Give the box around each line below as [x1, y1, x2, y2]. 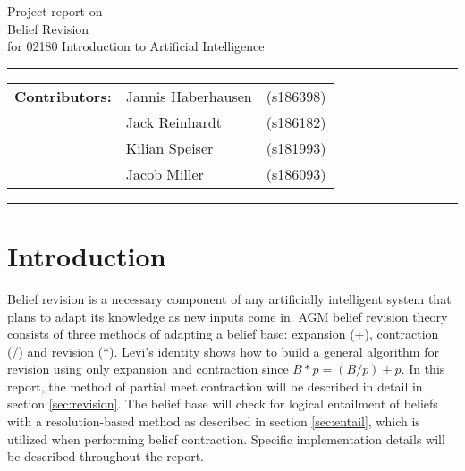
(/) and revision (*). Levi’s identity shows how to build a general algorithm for [7, 341, 439, 360]
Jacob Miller [125, 163, 204, 184]
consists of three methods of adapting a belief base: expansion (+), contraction [7, 324, 439, 343]
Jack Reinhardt [125, 111, 222, 132]
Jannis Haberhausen [125, 85, 252, 106]
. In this [401, 359, 445, 378]
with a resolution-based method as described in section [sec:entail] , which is [7, 412, 420, 431]
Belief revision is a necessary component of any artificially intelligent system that [7, 289, 452, 307]
